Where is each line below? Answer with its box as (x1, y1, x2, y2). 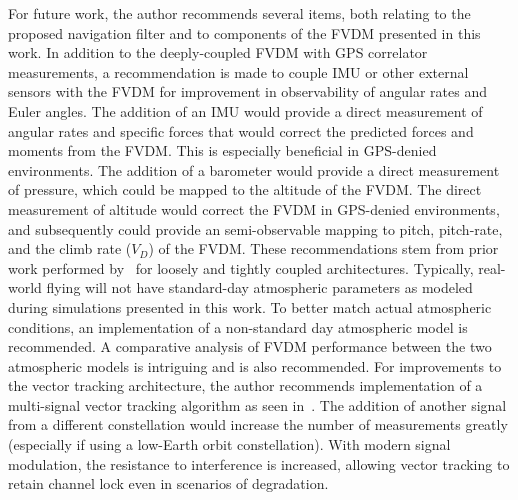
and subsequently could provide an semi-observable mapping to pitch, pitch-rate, (8, 218, 503, 239)
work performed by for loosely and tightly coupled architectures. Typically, (8, 257, 474, 278)
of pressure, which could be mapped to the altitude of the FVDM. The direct (8, 179, 482, 200)
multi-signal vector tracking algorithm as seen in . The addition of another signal (8, 394, 507, 415)
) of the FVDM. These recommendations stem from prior (148, 238, 499, 259)
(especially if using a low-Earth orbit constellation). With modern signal (8, 434, 451, 455)
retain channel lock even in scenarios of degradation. (8, 473, 329, 494)
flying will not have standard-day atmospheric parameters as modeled (46, 277, 473, 298)
